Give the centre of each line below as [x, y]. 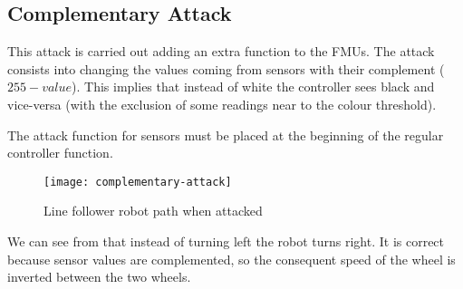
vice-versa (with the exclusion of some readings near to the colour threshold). [222, 104]
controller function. [60, 153]
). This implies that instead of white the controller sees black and [253, 87]
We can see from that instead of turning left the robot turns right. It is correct [226, 241]
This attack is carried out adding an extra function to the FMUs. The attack [221, 51]
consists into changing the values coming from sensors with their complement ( [226, 68]
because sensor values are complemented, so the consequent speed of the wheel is [231, 259]
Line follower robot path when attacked [153, 211]
